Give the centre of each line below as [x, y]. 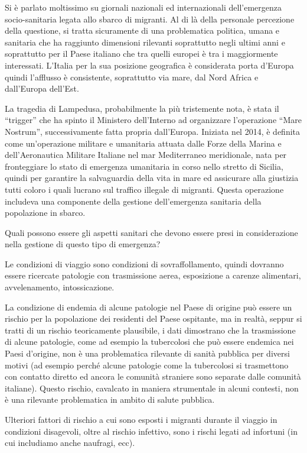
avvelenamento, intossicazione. [60, 287]
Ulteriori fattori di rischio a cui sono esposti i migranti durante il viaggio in [141, 419]
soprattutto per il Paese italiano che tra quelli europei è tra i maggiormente [141, 54]
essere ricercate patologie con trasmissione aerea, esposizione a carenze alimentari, [153, 275]
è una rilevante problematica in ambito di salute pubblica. [110, 399]
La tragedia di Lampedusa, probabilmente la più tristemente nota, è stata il [142, 108]
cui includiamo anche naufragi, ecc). [70, 443]
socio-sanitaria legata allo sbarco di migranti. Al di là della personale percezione [150, 19]
